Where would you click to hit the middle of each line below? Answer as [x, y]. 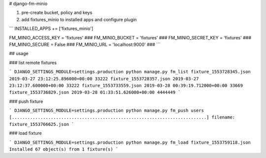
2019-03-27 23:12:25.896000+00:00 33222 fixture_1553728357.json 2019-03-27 [104, 79]
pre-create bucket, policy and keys [57, 13]
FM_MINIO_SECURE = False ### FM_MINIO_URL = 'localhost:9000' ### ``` [85, 44]
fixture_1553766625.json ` [42, 124]
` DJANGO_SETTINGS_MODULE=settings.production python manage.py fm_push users [107, 111]
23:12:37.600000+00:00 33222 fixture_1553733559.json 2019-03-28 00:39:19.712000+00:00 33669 [126, 85]
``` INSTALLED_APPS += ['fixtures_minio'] [51, 29]
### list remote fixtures [33, 63]
